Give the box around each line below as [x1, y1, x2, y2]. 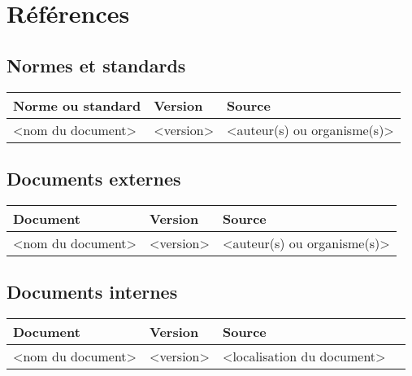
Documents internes [7, 279, 178, 304]
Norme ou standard [13, 95, 141, 115]
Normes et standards [7, 52, 186, 77]
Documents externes [7, 165, 181, 190]
